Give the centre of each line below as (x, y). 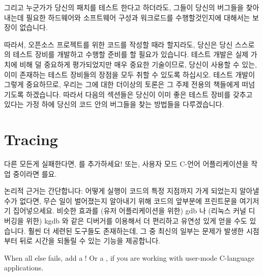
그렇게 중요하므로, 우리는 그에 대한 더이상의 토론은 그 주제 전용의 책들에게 (122, 84)
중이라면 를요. (35, 173)
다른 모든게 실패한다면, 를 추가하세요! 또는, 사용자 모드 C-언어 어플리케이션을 (126, 164)
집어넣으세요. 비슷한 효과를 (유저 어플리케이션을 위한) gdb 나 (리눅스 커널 (129, 211)
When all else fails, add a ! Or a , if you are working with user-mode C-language (129, 257)
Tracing (31, 139)
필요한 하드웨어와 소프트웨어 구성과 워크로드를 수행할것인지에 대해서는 (138, 17)
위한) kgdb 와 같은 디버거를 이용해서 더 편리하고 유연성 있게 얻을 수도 (137, 221)
